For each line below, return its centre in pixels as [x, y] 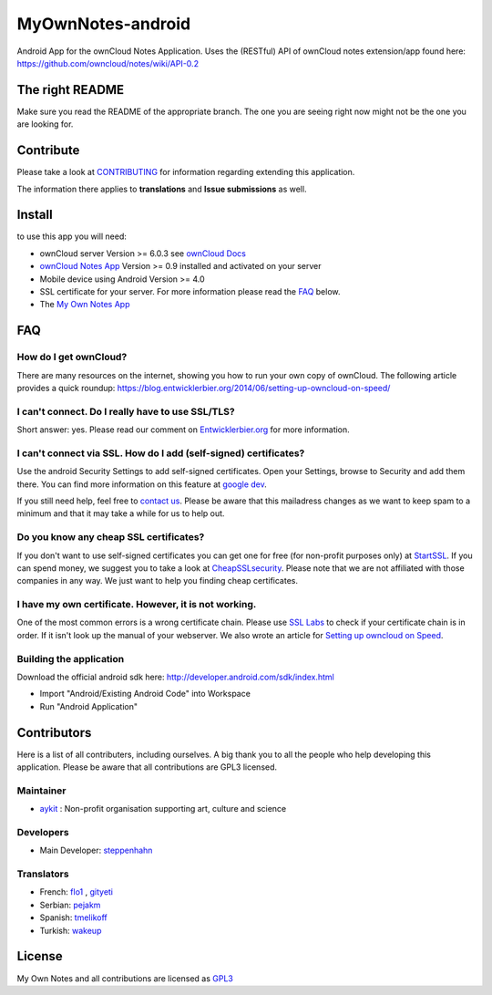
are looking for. [45, 124]
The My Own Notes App [85, 305]
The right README [71, 90]
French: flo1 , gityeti [77, 892]
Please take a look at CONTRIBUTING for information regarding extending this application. [186, 172]
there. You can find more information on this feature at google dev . [142, 484]
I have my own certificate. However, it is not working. [137, 605]
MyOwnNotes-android [104, 24]
